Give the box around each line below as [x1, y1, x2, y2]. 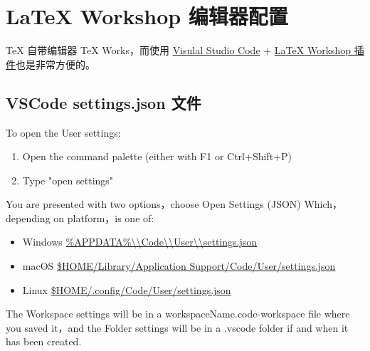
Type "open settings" [22, 172, 114, 187]
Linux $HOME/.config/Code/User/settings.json [22, 282, 231, 297]
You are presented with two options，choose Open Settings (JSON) [6, 197, 301, 211]
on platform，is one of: [53, 210, 154, 225]
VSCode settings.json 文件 [6, 91, 201, 113]
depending [6, 210, 51, 225]
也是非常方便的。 [16, 56, 95, 71]
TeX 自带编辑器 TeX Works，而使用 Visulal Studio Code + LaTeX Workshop [6, 43, 351, 58]
